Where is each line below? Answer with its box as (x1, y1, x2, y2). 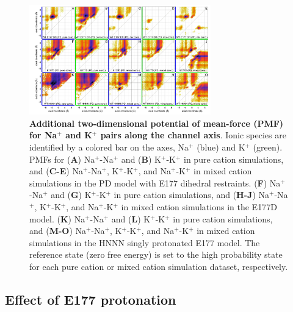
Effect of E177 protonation (5, 289, 176, 308)
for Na (29, 129, 57, 141)
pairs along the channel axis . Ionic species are (100, 129, 286, 141)
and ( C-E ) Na (29, 165, 83, 177)
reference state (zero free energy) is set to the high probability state (29, 248, 283, 261)
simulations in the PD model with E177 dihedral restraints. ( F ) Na (29, 176, 281, 189)
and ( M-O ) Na (29, 224, 87, 237)
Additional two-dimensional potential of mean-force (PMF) (29, 116, 284, 129)
